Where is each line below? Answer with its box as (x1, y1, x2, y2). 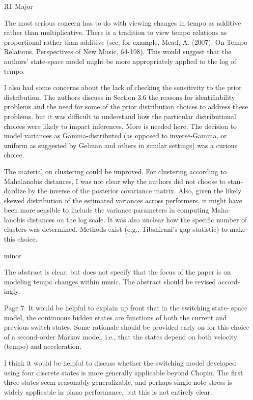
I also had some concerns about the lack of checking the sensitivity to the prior (4, 82, 242, 92)
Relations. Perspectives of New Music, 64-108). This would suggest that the (4, 46, 231, 57)
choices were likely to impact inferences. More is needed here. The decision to (4, 121, 237, 131)
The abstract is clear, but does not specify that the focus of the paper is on (4, 267, 231, 277)
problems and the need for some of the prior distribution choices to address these (4, 101, 248, 112)
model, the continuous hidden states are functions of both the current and (4, 312, 227, 322)
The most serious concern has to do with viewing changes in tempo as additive (4, 17, 241, 28)
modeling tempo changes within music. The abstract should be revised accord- (4, 276, 240, 286)
